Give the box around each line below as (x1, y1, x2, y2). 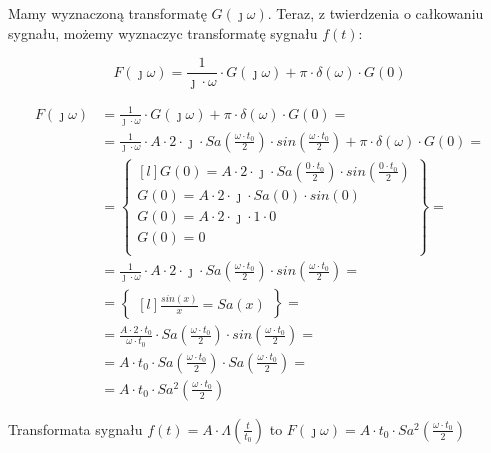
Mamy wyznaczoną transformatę (8, 3, 207, 23)
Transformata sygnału (8, 418, 143, 439)
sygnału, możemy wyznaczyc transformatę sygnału (8, 22, 318, 43)
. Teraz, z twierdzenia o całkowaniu (267, 3, 484, 23)
